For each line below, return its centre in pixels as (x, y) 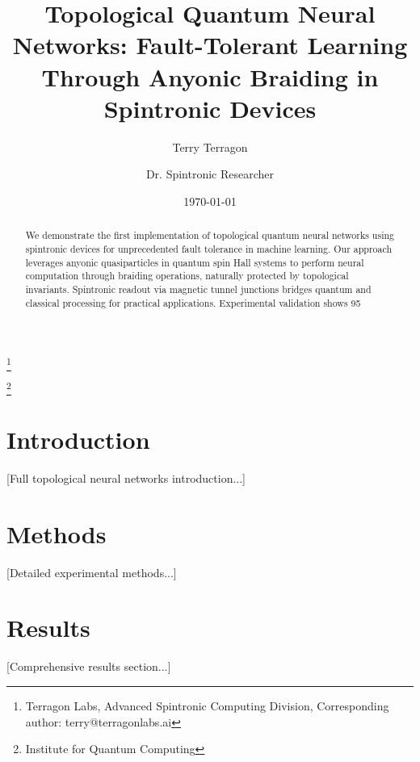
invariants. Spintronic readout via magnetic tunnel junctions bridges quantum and (198, 289)
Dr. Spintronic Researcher (210, 174)
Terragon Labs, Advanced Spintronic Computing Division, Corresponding (207, 706)
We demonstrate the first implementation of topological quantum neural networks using (210, 235)
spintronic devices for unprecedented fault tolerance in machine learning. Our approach (209, 248)
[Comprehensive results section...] (89, 666)
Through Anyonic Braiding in (210, 76)
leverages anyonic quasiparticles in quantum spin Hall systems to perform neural (195, 262)
